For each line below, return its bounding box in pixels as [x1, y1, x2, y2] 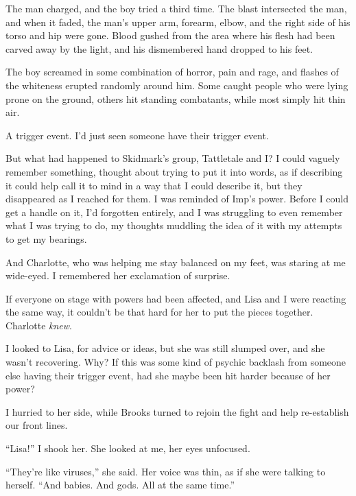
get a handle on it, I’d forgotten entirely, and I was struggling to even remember [5, 204, 343, 219]
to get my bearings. [5, 231, 87, 246]
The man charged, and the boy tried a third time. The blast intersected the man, [5, 1, 347, 15]
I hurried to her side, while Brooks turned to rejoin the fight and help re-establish [5, 404, 349, 418]
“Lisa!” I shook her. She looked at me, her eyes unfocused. [5, 441, 250, 456]
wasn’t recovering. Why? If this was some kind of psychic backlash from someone [5, 355, 346, 369]
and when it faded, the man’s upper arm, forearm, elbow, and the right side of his [5, 14, 351, 29]
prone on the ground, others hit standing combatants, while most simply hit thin [5, 91, 346, 106]
